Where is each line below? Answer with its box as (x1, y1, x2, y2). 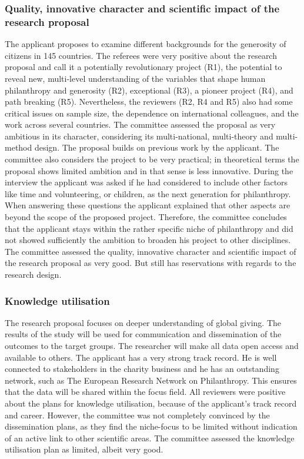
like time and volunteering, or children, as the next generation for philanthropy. (5, 187, 291, 199)
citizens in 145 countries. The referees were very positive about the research (5, 49, 277, 61)
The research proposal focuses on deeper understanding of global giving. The (5, 316, 281, 328)
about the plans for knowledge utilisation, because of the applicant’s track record (5, 397, 297, 409)
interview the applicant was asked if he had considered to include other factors (5, 176, 288, 188)
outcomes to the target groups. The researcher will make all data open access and (5, 340, 299, 352)
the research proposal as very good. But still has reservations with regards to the (5, 257, 296, 269)
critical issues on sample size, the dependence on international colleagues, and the (5, 107, 299, 119)
